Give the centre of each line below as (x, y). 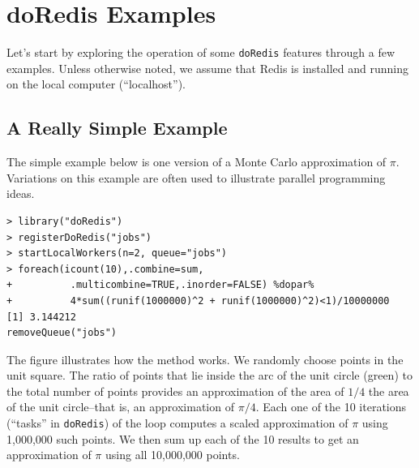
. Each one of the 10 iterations (331, 407)
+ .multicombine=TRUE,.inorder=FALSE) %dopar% (160, 285)
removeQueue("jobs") (62, 333)
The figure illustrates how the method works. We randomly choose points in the (205, 359)
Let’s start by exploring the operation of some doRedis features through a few (201, 52)
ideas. (21, 193)
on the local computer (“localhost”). (96, 84)
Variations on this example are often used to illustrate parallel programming (196, 177)
